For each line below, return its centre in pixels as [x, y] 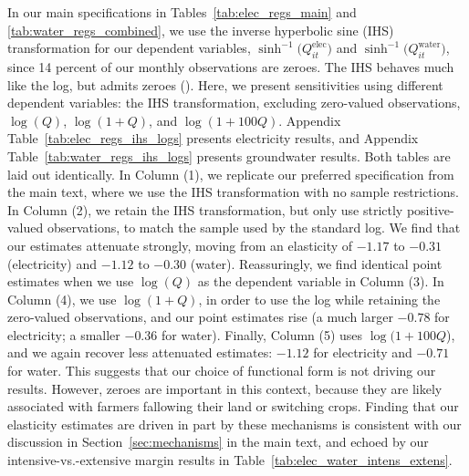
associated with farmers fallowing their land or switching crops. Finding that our [233, 406]
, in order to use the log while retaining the [319, 299]
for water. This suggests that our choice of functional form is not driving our [222, 371]
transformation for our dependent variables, [129, 48]
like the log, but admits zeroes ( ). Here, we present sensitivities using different [225, 84]
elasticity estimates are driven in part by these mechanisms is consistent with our [234, 424]
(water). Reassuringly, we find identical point [316, 263]
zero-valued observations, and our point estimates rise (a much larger [200, 317]
